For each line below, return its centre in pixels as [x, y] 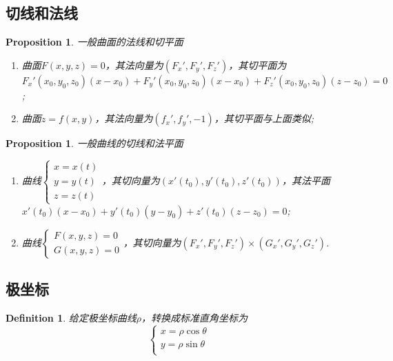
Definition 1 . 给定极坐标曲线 [71, 317]
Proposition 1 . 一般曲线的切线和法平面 [94, 143]
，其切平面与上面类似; [264, 118]
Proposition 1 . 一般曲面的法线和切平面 [94, 42]
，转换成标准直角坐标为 [195, 317]
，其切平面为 [258, 65]
